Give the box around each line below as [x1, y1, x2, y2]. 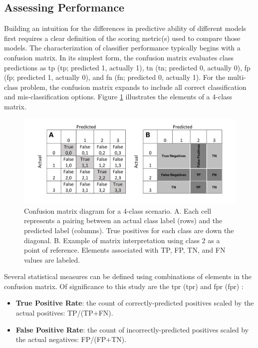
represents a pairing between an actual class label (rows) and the [24, 215, 223, 226]
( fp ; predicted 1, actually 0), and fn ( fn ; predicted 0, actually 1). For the [4, 72, 226, 82]
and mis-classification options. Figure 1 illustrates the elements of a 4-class [4, 91, 233, 102]
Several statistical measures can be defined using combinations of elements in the [4, 271, 252, 282]
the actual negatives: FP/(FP [15, 334, 106, 345]
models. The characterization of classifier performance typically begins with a [4, 42, 241, 53]
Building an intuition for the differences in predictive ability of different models [4, 23, 247, 33]
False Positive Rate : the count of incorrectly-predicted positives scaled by [15, 324, 249, 335]
